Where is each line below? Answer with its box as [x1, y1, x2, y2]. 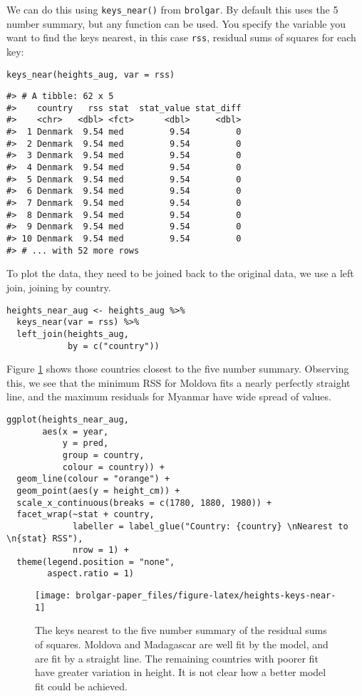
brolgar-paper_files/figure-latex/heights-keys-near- [76, 591, 336, 601]
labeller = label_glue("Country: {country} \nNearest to [73, 521, 348, 531]
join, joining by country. [6, 279, 111, 294]
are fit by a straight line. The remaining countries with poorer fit [35, 650, 319, 665]
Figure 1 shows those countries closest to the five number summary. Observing [6, 361, 349, 376]
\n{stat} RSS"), [6, 533, 83, 544]
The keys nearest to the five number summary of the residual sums [35, 623, 327, 638]
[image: [35, 591, 71, 601]
